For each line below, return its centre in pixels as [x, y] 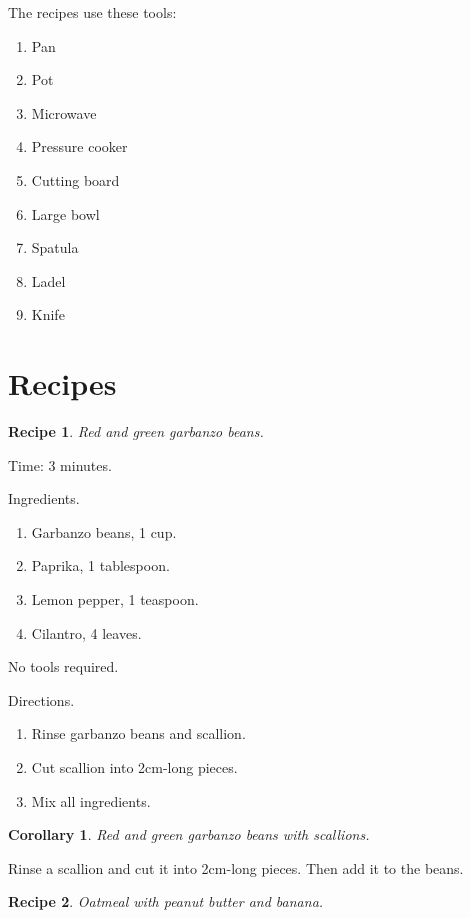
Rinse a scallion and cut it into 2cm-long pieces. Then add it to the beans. [236, 867]
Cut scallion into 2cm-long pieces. [134, 767]
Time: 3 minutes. [60, 464]
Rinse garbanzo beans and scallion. [138, 733]
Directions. [41, 699]
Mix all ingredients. [91, 800]
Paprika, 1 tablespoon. [100, 565]
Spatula [55, 247]
